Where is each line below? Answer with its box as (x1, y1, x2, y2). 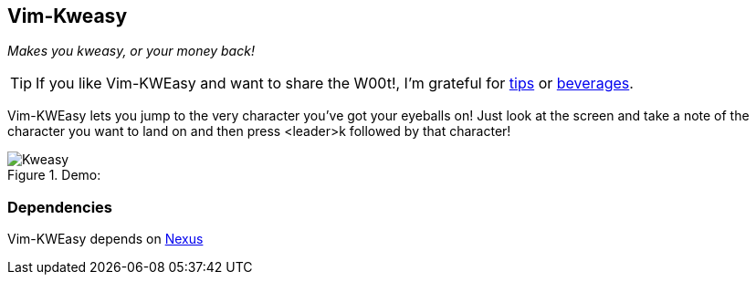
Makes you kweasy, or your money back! (7, 43, 255, 59)
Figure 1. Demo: (7, 167, 101, 183)
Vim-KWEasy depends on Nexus (7, 231, 204, 247)
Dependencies (7, 197, 113, 216)
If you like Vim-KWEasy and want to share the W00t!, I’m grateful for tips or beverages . (36, 74, 634, 93)
